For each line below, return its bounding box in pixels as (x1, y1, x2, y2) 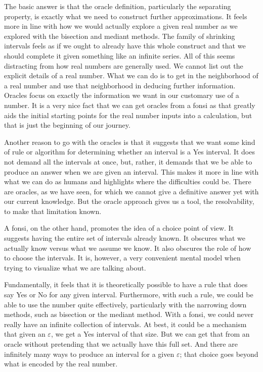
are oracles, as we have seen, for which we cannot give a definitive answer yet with (4, 186, 259, 196)
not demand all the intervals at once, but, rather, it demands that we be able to (4, 156, 252, 167)
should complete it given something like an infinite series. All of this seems (4, 50, 235, 61)
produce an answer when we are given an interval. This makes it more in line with (4, 166, 259, 177)
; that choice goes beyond (180, 348, 258, 359)
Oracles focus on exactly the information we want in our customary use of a (4, 90, 239, 100)
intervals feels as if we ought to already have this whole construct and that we (4, 40, 246, 51)
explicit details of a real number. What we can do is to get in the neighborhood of (4, 70, 258, 81)
